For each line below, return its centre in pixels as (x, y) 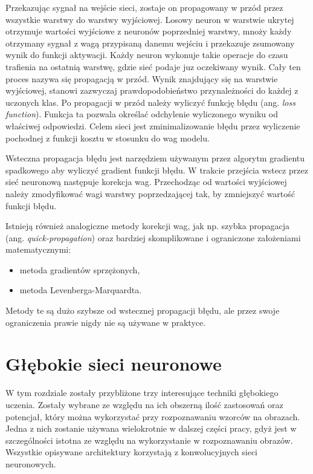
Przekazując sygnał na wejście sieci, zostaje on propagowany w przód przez (144, 7)
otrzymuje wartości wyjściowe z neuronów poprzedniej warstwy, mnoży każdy (149, 31)
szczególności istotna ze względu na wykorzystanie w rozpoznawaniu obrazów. (149, 440)
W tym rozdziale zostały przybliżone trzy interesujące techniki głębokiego (142, 393)
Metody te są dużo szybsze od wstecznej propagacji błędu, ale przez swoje (143, 310)
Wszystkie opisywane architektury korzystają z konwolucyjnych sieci (131, 452)
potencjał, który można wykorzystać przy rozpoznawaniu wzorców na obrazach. (153, 416)
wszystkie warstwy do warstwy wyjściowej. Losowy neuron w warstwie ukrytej (150, 19)
